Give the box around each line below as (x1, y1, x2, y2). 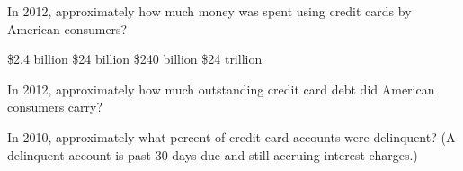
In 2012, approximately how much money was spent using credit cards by (7, 2, 412, 20)
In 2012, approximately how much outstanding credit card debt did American (7, 79, 435, 98)
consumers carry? (7, 97, 103, 116)
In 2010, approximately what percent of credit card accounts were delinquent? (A (7, 127, 456, 146)
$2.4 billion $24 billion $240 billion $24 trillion (7, 49, 263, 68)
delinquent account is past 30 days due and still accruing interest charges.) (7, 145, 418, 164)
